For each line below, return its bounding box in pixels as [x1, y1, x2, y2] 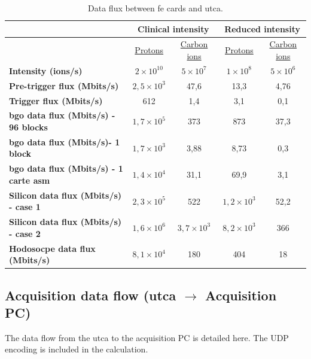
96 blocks [9, 121, 48, 133]
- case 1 [9, 200, 41, 213]
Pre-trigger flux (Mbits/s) [9, 79, 119, 92]
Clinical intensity [138, 22, 209, 35]
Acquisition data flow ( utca [5, 285, 176, 304]
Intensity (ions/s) [9, 64, 83, 77]
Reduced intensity [224, 22, 300, 35]
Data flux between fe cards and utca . [88, 2, 223, 14]
